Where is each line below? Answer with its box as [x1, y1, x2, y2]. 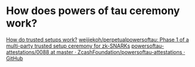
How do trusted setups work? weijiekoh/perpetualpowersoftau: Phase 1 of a [6, 36, 189, 43]
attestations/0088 [6, 48, 50, 55]
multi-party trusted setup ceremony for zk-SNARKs [6, 42, 130, 49]
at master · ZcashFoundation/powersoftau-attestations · [50, 48, 186, 55]
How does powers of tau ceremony [6, 4, 180, 18]
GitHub [6, 55, 23, 62]
